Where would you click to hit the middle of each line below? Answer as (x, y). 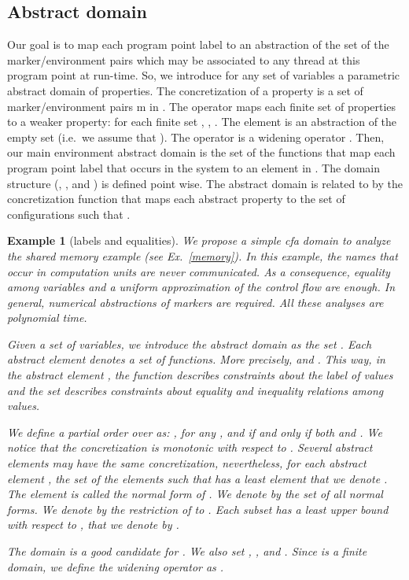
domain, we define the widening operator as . (116, 566)
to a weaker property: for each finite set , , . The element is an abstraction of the (202, 122)
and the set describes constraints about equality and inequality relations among (195, 390)
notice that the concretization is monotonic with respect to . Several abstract (190, 447)
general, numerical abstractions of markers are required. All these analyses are (195, 302)
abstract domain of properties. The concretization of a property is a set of (185, 90)
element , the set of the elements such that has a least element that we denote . (197, 478)
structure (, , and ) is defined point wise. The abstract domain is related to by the (205, 183)
